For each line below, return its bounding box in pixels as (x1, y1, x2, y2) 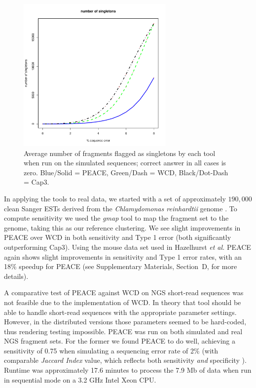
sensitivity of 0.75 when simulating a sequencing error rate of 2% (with (4, 345, 219, 355)
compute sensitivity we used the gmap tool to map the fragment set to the (4, 213, 229, 223)
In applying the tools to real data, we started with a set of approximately (4, 193, 226, 203)
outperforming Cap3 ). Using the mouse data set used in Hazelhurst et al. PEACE (4, 241, 251, 252)
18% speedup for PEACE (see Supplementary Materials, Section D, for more (4, 261, 237, 272)
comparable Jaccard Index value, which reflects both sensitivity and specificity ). (4, 355, 247, 365)
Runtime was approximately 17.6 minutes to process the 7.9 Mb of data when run (4, 365, 252, 375)
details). (4, 271, 29, 281)
